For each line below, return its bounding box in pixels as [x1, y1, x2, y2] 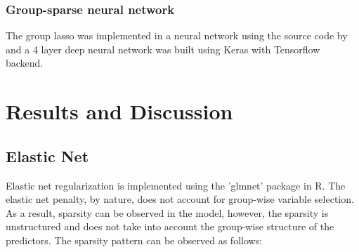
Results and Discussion [6, 97, 233, 126]
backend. [6, 55, 44, 70]
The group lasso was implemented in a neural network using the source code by [6, 28, 348, 43]
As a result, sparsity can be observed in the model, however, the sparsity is [6, 205, 329, 220]
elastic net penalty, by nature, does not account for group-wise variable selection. [6, 192, 354, 206]
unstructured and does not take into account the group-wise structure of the [6, 219, 334, 234]
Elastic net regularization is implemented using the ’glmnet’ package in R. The [6, 178, 346, 192]
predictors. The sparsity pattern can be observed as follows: [6, 232, 263, 247]
